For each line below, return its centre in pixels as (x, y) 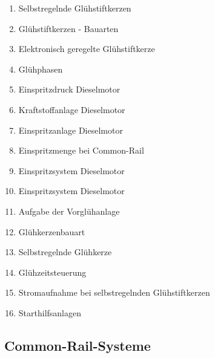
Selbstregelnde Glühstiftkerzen (75, 8)
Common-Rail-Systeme (78, 345)
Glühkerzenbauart (52, 231)
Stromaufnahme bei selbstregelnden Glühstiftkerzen (114, 292)
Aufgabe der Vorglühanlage (69, 211)
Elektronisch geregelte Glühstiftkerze (87, 49)
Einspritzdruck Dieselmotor (69, 89)
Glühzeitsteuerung (52, 272)
